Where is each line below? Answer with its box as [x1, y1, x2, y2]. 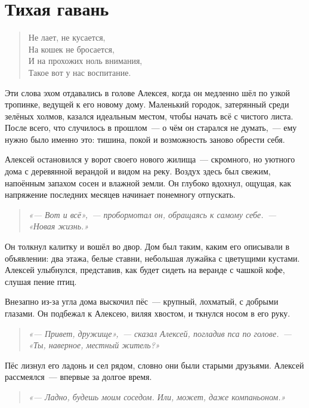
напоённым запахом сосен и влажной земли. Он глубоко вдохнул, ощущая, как [5, 176, 291, 189]
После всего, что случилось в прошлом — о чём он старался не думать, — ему [5, 121, 297, 134]
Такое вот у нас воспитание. [28, 66, 131, 78]
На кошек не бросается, [28, 42, 115, 55]
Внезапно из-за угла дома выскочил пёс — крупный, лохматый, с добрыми [5, 295, 279, 308]
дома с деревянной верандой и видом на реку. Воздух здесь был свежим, [5, 165, 271, 177]
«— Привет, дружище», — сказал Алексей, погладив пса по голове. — [28, 327, 292, 339]
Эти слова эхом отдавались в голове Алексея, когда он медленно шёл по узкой [5, 86, 291, 99]
